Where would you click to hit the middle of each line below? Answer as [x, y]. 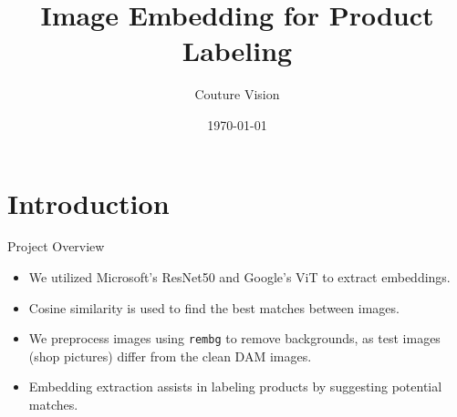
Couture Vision [237, 94]
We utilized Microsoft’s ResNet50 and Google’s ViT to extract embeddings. [239, 277]
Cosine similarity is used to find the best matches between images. [214, 307]
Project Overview [56, 246]
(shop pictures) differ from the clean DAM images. [170, 356]
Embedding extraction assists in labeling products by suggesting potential [235, 386]
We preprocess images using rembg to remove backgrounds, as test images [234, 338]
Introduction [88, 203]
